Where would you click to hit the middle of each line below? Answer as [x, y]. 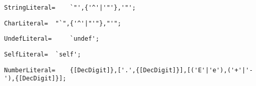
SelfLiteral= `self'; [43, 54]
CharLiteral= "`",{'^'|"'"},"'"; [63, 23]
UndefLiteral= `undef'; [52, 39]
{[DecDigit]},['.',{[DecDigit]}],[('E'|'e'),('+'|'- [161, 70]
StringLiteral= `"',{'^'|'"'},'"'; [70, 8]
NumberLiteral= [30, 70]
